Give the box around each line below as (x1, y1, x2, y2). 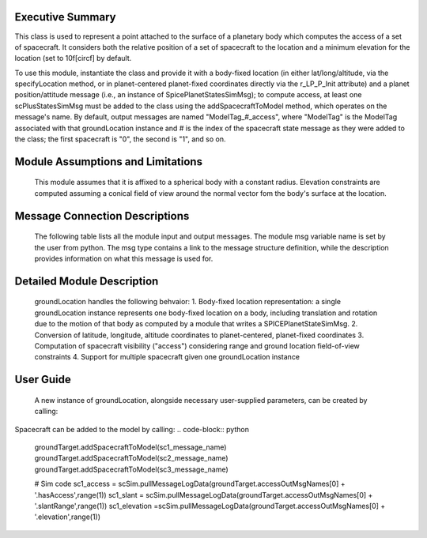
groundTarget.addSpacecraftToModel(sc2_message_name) (34, 453, 229, 463)
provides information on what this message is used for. (34, 254, 213, 264)
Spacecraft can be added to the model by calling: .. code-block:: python (14, 424, 249, 434)
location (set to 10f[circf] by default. (14, 54, 132, 63)
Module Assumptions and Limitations (14, 155, 203, 168)
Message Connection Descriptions (14, 209, 190, 223)
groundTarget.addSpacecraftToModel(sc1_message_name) (34, 442, 227, 452)
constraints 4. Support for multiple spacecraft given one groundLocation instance (34, 352, 300, 362)
